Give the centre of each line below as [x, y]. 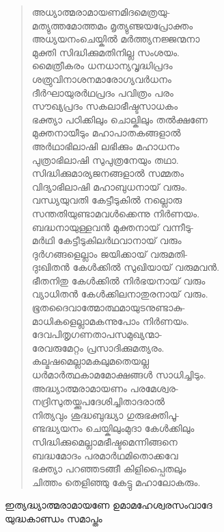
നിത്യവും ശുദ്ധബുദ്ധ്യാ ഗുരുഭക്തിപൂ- [106, 414]
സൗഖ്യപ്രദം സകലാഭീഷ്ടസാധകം [105, 106]
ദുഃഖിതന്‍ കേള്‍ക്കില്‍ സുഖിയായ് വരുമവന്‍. [126, 267]
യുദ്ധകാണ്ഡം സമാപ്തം [54, 518]
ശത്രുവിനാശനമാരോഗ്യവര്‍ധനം [101, 78]
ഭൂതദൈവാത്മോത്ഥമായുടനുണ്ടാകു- [109, 307]
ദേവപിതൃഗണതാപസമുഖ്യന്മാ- [97, 334]
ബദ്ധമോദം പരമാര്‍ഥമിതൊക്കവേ [105, 455]
